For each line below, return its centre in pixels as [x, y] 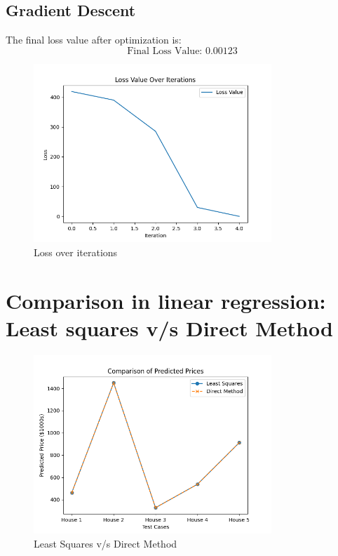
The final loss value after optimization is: [94, 40]
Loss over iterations [76, 252]
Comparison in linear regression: [166, 300]
